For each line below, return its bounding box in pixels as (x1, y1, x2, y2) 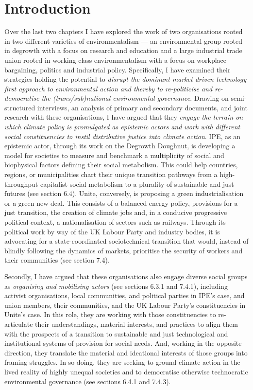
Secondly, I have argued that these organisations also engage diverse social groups (4, 271, 248, 281)
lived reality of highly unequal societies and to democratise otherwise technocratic (4, 366, 248, 376)
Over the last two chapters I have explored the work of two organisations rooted (4, 26, 243, 36)
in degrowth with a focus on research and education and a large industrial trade (4, 45, 242, 55)
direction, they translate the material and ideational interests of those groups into (4, 347, 248, 357)
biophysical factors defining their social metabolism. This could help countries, (4, 160, 238, 170)
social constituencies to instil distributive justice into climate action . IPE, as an (4, 131, 240, 141)
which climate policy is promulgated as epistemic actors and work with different (4, 122, 240, 132)
